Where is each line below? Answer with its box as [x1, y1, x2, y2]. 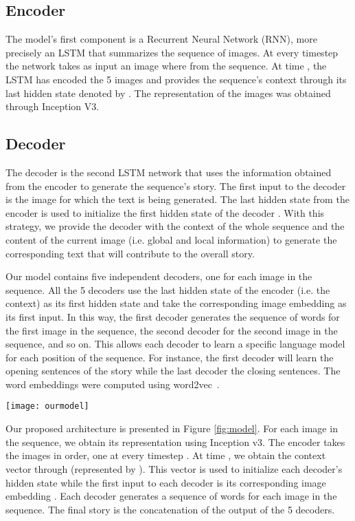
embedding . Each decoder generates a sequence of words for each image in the [5, 489, 337, 503]
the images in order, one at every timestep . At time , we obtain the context [5, 448, 326, 462]
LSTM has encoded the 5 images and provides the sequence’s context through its [5, 72, 347, 86]
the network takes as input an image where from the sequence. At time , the [5, 59, 327, 73]
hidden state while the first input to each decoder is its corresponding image [5, 475, 326, 489]
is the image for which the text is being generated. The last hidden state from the [5, 192, 350, 206]
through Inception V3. [5, 99, 100, 114]
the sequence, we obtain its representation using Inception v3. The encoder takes [5, 434, 345, 449]
